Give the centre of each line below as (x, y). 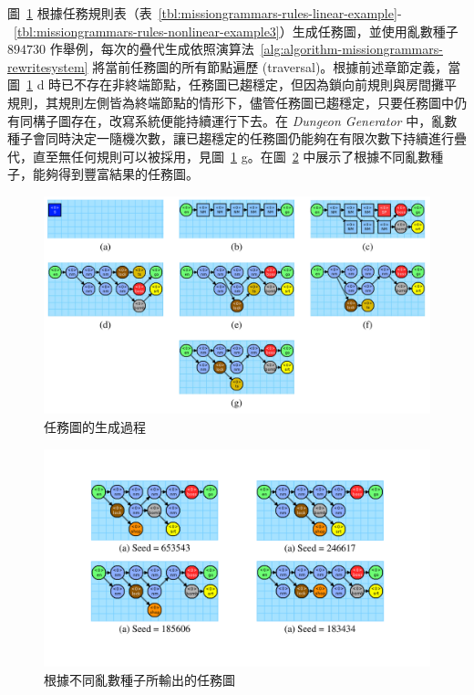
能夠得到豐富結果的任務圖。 (115, 174)
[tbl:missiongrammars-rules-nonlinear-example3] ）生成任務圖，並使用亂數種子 (236, 31)
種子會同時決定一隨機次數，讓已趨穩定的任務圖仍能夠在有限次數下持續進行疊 (237, 138)
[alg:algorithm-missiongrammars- (351, 49)
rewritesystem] (48, 66)
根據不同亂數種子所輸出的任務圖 (139, 679)
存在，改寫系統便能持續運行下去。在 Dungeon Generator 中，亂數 (264, 120)
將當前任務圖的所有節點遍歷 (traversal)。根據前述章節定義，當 (277, 66)
